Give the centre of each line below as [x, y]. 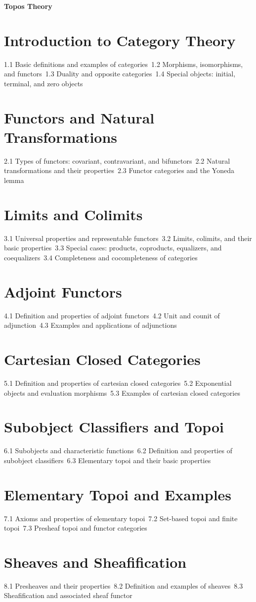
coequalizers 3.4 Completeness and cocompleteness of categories [101, 257]
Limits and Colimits [73, 214]
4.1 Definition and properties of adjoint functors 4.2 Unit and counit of [112, 315]
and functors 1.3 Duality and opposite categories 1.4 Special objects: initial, [120, 74]
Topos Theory [28, 6]
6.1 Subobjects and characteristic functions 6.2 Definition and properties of [118, 451]
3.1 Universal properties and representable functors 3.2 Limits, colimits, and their [128, 238]
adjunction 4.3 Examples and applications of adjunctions [90, 325]
